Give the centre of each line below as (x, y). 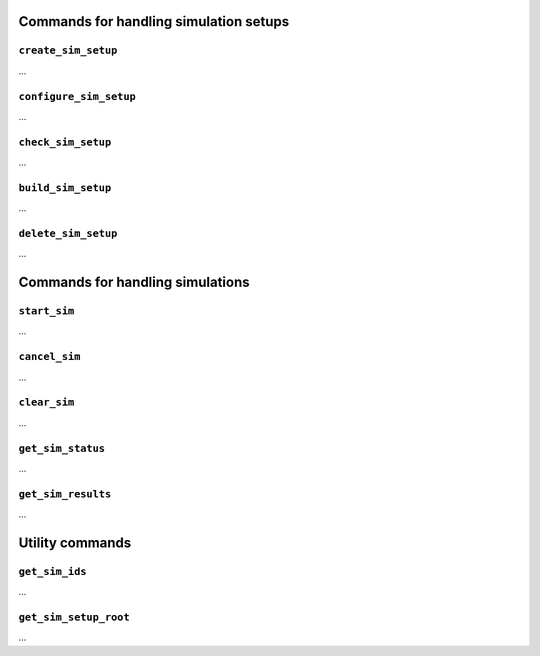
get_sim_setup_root (74, 617)
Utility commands (75, 542)
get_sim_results (65, 493)
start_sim (46, 311)
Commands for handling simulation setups (154, 21)
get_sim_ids (52, 571)
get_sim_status (61, 448)
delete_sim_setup (68, 233)
